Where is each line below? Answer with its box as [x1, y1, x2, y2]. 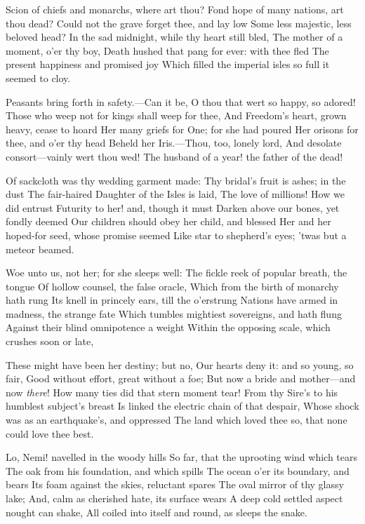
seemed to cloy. [6, 70, 71, 85]
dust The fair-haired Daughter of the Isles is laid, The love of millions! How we [6, 187, 345, 201]
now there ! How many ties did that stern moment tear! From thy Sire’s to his [6, 384, 338, 399]
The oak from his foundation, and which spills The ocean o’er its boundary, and [6, 463, 350, 478]
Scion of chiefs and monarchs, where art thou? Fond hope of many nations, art [6, 2, 344, 16]
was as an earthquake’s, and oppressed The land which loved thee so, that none [6, 412, 347, 427]
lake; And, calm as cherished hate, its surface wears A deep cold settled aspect [6, 491, 343, 505]
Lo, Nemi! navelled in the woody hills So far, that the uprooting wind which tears [6, 450, 358, 464]
